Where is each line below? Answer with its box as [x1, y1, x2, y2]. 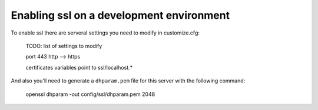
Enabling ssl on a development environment [11, 9, 230, 22]
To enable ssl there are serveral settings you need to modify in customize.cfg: [11, 29, 200, 36]
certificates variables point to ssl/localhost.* [25, 64, 132, 71]
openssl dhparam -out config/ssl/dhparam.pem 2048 [25, 91, 155, 98]
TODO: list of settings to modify [25, 42, 102, 49]
